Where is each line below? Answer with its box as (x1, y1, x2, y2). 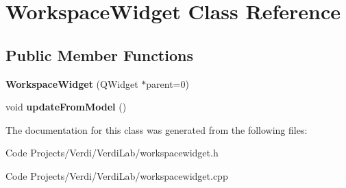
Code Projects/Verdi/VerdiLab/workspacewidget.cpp (5, 168, 228, 183)
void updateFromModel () (5, 99, 127, 114)
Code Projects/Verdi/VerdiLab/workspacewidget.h (5, 145, 219, 160)
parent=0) (146, 76, 189, 91)
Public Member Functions (5, 44, 193, 65)
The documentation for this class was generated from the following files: (5, 122, 308, 137)
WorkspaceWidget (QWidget (5, 76, 138, 91)
